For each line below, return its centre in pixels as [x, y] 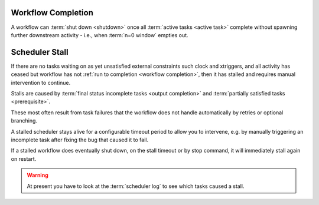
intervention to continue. [41, 82]
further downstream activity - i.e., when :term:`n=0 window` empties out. [100, 35]
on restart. [24, 158]
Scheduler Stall [40, 52]
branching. [24, 121]
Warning [38, 175]
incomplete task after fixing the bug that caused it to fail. [80, 140]
